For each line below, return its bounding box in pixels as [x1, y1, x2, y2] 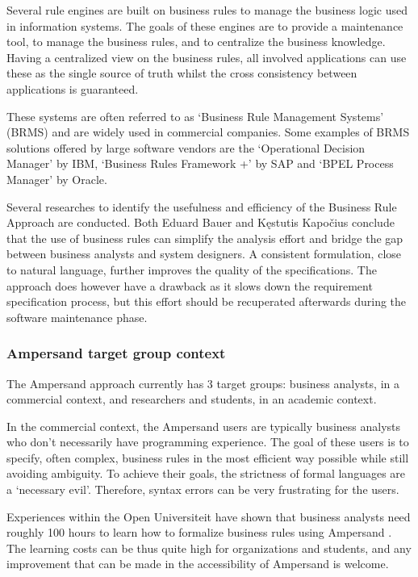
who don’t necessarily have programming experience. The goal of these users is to [6, 433, 409, 450]
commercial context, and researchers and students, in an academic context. [6, 391, 377, 408]
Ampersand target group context [6, 343, 226, 363]
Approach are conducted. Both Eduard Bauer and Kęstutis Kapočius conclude [6, 214, 395, 231]
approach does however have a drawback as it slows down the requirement [6, 277, 373, 294]
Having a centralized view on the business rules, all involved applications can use [6, 48, 407, 65]
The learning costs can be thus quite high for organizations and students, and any [6, 539, 412, 556]
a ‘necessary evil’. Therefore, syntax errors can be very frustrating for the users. [6, 481, 399, 498]
